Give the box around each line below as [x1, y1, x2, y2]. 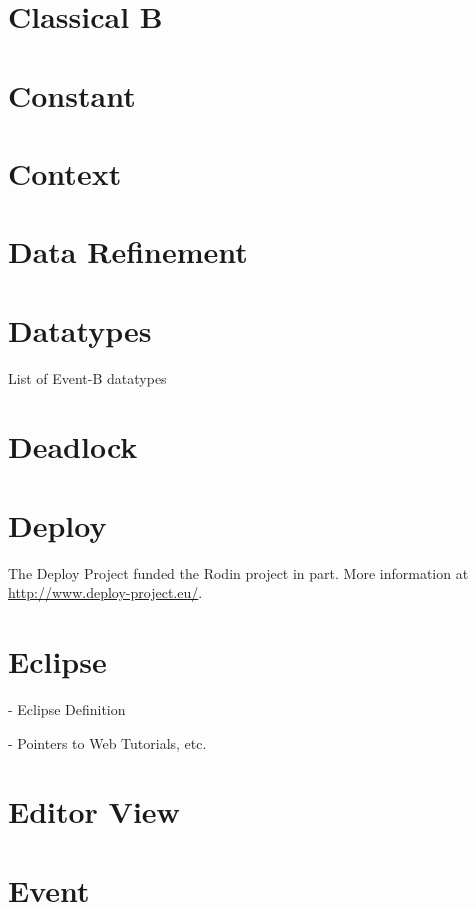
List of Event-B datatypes [8, 367, 167, 388]
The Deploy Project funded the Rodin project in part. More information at [8, 562, 469, 583]
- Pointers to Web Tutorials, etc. [8, 732, 207, 753]
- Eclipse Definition [8, 699, 126, 720]
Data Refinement [8, 231, 248, 272]
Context [8, 152, 122, 193]
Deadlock [8, 426, 138, 467]
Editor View [8, 791, 180, 832]
